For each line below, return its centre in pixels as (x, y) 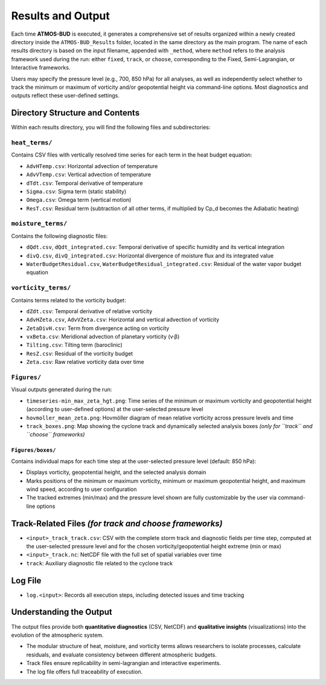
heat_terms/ (32, 142)
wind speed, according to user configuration (81, 489)
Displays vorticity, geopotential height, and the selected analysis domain (116, 472)
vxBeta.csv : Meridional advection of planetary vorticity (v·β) (103, 337)
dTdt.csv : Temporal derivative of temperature (85, 183)
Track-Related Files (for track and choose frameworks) (117, 523)
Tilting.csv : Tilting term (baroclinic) (75, 345)
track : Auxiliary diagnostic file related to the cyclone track (100, 563)
